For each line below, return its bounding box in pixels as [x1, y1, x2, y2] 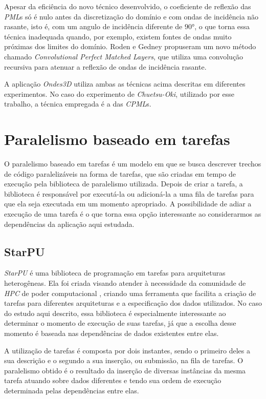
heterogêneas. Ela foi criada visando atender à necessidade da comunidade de [4, 278, 246, 288]
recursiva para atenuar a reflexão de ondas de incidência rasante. [4, 61, 207, 72]
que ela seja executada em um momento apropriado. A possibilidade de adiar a [4, 198, 252, 209]
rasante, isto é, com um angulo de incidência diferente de [4, 21, 183, 32]
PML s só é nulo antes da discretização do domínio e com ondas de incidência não [4, 11, 259, 22]
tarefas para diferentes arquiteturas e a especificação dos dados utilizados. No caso [4, 298, 262, 308]
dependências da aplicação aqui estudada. [4, 218, 135, 229]
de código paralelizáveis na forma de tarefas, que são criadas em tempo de [4, 168, 236, 179]
